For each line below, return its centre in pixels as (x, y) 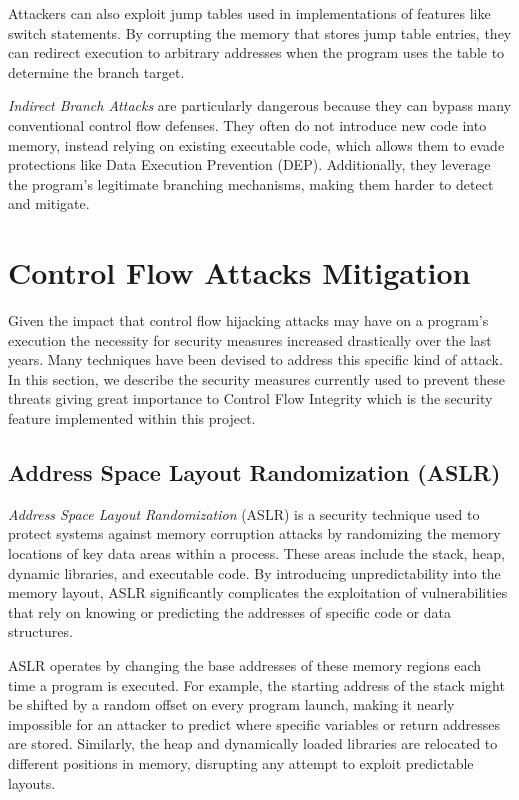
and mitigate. (49, 203)
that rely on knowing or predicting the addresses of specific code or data (230, 611)
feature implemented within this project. (132, 418)
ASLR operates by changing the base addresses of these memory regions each (245, 664)
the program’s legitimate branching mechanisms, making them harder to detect (251, 183)
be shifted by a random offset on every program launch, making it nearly (231, 704)
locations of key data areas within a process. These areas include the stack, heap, (256, 553)
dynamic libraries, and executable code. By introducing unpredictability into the (254, 572)
